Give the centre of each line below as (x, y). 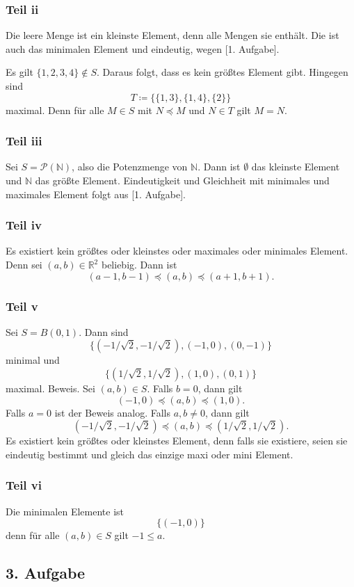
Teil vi (24, 485)
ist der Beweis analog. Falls (112, 412)
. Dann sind (104, 331)
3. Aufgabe (46, 573)
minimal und (33, 360)
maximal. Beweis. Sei (50, 388)
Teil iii (24, 141)
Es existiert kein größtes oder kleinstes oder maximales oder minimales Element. (177, 251)
